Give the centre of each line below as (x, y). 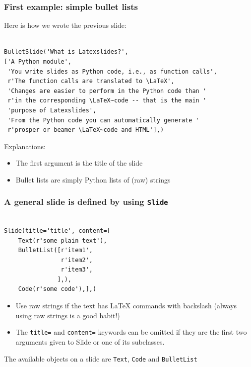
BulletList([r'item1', (55, 250)
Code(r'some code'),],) (57, 289)
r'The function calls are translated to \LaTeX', (91, 81)
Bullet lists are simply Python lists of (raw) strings (93, 179)
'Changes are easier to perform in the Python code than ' (107, 91)
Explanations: (25, 146)
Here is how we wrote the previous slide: (65, 25)
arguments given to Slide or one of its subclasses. (90, 341)
